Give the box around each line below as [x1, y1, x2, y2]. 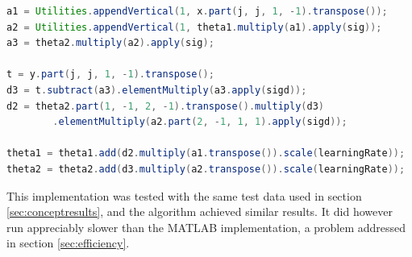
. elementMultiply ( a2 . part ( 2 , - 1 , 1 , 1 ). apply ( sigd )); [52, 116, 347, 128]
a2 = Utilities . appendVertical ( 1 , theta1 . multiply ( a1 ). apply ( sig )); [6, 21, 382, 33]
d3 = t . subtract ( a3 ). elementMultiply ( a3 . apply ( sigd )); [6, 84, 307, 96]
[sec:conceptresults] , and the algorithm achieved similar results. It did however [6, 203, 393, 220]
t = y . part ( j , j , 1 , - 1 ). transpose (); [6, 68, 214, 81]
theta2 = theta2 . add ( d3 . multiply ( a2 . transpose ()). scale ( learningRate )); [6, 163, 406, 175]
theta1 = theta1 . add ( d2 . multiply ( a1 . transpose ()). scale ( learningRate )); [6, 147, 406, 160]
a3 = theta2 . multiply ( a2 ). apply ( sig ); [6, 37, 214, 49]
